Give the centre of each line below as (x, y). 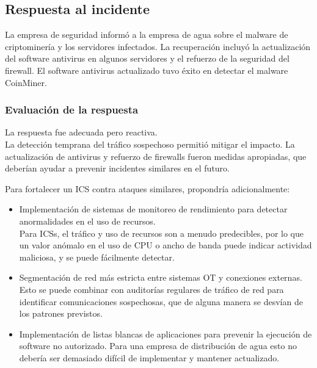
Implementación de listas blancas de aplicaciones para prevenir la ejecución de (166, 334)
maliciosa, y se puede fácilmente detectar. (97, 257)
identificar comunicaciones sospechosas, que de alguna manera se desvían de (161, 301)
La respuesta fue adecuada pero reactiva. (81, 132)
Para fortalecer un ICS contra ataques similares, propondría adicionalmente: (148, 188)
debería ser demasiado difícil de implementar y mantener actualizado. (149, 357)
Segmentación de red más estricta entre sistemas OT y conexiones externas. (161, 277)
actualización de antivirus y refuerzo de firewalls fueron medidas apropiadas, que (156, 156)
